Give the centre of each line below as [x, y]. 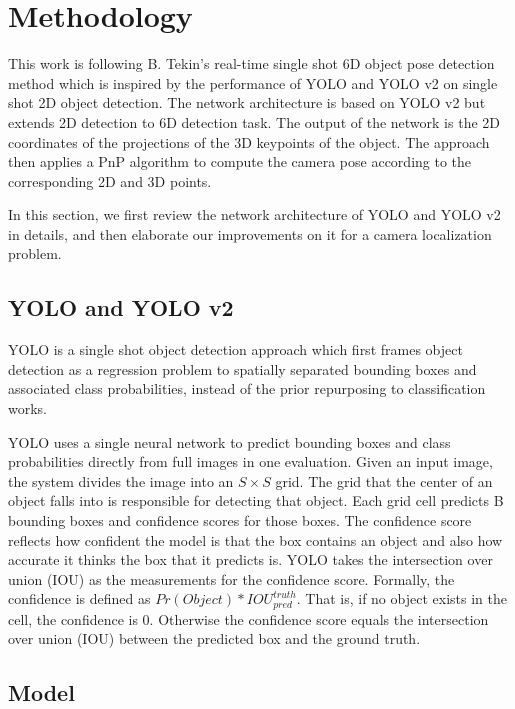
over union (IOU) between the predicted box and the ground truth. [214, 638]
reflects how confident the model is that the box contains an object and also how [255, 539]
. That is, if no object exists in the [401, 598]
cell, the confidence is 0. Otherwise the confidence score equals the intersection [248, 618]
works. [28, 408]
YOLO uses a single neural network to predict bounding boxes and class [229, 441]
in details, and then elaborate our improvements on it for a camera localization [250, 233]
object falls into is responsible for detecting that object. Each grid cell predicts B [256, 500]
